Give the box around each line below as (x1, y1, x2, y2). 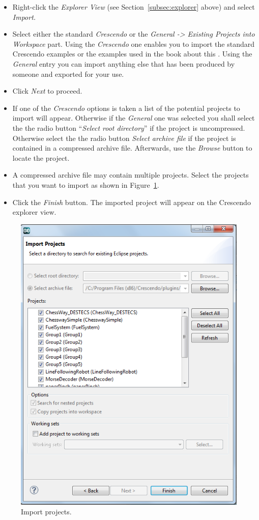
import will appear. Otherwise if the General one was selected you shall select (12, 112, 255, 123)
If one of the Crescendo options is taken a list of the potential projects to (12, 102, 240, 113)
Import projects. (21, 506, 72, 517)
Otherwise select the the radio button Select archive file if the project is (12, 132, 236, 143)
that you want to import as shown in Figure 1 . (12, 179, 159, 190)
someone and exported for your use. (12, 68, 124, 79)
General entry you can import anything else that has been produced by (12, 58, 235, 69)
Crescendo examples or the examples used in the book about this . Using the (12, 48, 252, 59)
